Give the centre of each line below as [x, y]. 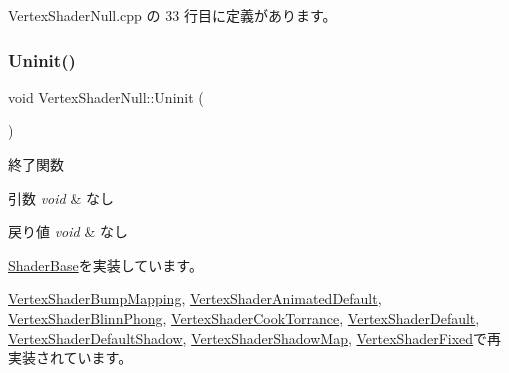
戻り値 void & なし [68, 231]
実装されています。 [70, 357]
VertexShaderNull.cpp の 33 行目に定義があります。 [172, 15]
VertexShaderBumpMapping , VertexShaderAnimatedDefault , [195, 298]
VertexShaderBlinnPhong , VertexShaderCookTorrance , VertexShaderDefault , [244, 317]
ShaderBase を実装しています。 [105, 264]
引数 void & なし [61, 197]
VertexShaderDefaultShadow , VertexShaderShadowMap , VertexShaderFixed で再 [255, 337]
